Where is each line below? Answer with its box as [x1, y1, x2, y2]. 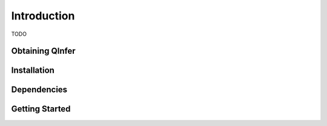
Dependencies [11, 85, 68, 95]
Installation [11, 65, 54, 76]
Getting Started [11, 104, 71, 114]
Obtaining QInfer [11, 46, 76, 56]
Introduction [11, 9, 75, 22]
